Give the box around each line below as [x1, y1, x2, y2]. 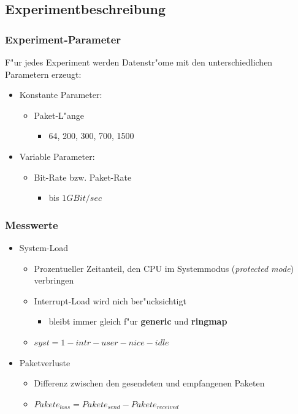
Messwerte [5, 217, 58, 232]
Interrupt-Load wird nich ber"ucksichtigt [34, 294, 186, 307]
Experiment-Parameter [5, 31, 121, 47]
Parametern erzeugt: [5, 67, 82, 80]
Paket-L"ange [34, 108, 85, 121]
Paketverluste [19, 356, 71, 369]
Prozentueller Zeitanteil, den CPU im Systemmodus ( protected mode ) [34, 262, 294, 274]
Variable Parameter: [19, 149, 95, 162]
